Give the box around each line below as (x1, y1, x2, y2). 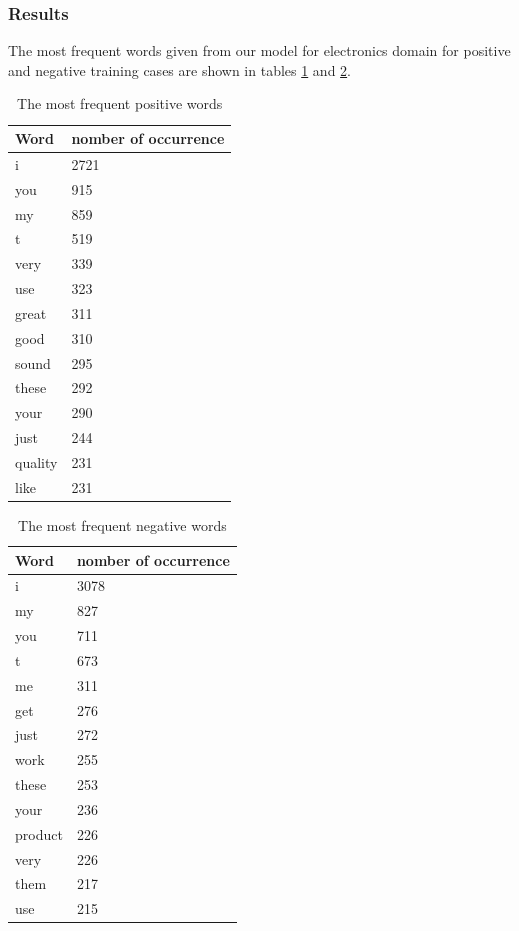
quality (15, 451, 58, 472)
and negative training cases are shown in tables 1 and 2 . (8, 59, 352, 80)
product (15, 823, 63, 844)
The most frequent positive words (17, 93, 223, 114)
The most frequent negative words (18, 514, 227, 535)
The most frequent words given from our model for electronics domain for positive (8, 40, 511, 61)
